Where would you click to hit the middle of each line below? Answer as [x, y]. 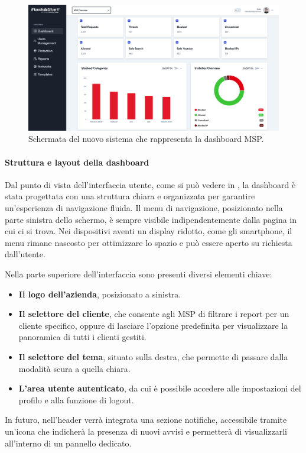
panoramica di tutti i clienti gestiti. [82, 337]
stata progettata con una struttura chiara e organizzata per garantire [130, 196]
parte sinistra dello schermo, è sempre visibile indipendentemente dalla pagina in [151, 219]
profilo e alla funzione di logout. [76, 399]
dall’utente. [25, 254]
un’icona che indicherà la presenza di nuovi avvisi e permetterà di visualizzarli [146, 431]
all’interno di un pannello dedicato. [68, 443]
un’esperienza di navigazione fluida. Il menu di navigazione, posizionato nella [144, 208]
